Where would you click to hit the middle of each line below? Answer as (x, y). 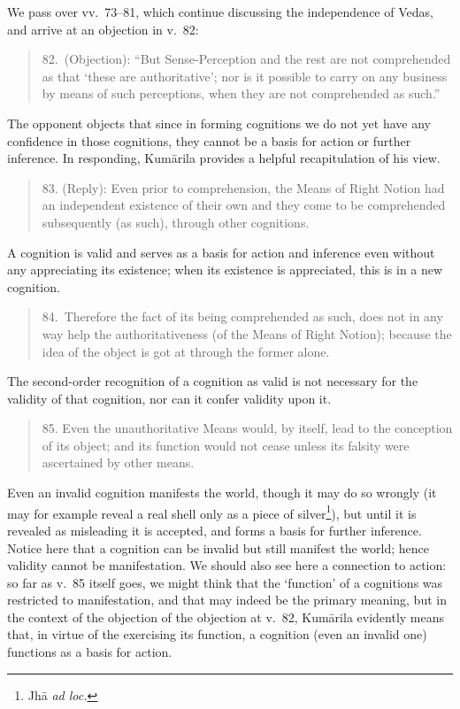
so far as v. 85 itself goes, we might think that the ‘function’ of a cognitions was (225, 582)
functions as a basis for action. (90, 652)
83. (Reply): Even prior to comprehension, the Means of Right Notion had (243, 187)
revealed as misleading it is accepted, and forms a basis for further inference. (215, 530)
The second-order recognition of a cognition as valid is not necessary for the (213, 381)
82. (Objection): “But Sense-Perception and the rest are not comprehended (246, 59)
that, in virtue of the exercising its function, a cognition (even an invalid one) (217, 634)
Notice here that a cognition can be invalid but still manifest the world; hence (218, 547)
